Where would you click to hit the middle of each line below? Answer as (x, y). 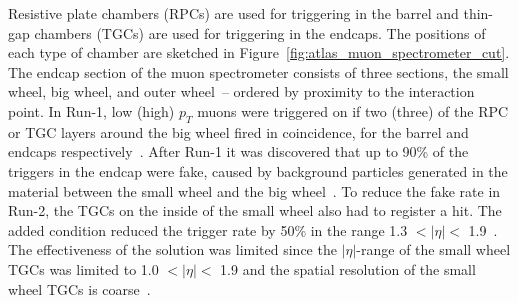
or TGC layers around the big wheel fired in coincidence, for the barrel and (238, 131)
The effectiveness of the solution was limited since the (172, 249)
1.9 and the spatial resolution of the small (348, 268)
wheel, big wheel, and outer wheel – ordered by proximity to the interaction (241, 91)
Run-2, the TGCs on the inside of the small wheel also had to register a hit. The (255, 210)
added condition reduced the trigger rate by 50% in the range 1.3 (208, 229)
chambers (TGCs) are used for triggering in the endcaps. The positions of (260, 32)
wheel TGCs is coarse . (79, 288)
